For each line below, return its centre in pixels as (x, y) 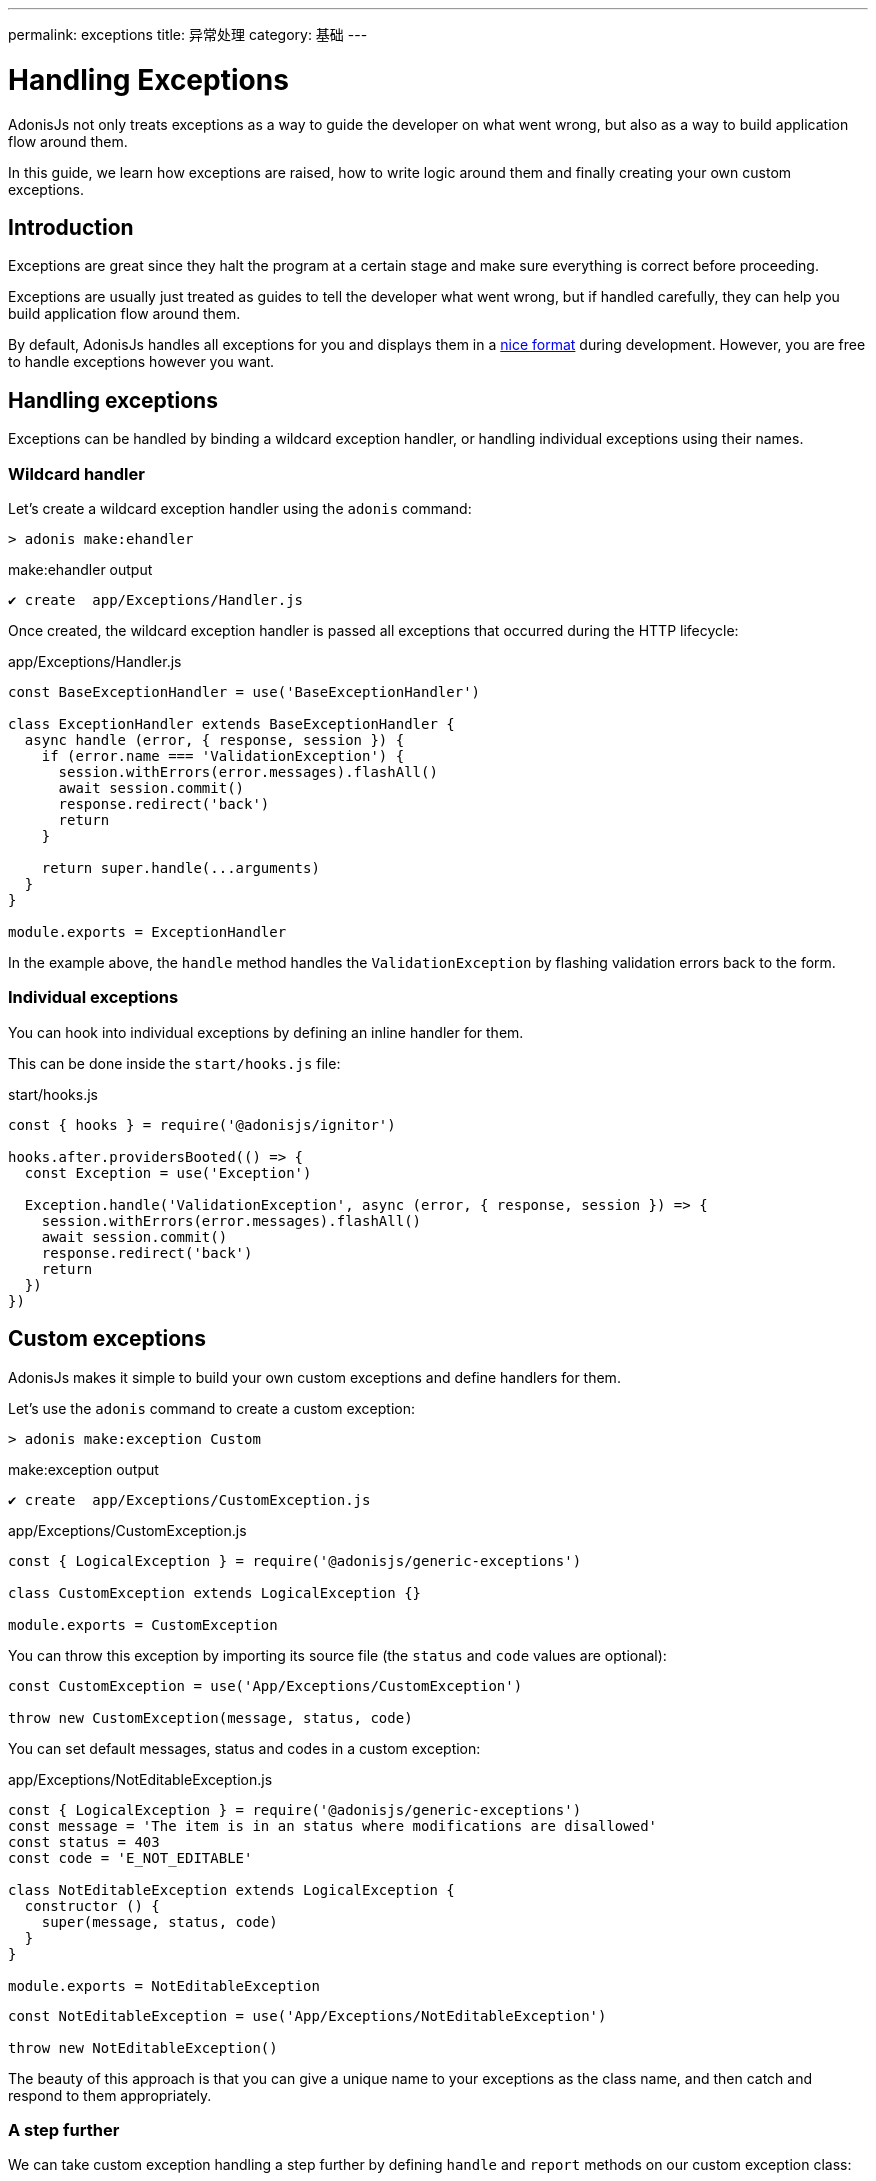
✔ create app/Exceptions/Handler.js (156, 599)
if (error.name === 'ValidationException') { (223, 755)
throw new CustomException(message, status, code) (210, 1717)
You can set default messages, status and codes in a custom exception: (244, 1748)
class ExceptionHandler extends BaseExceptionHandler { (231, 723)
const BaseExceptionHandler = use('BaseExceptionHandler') (244, 691)
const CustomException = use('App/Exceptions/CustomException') (265, 1685)
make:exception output (83, 1469)
